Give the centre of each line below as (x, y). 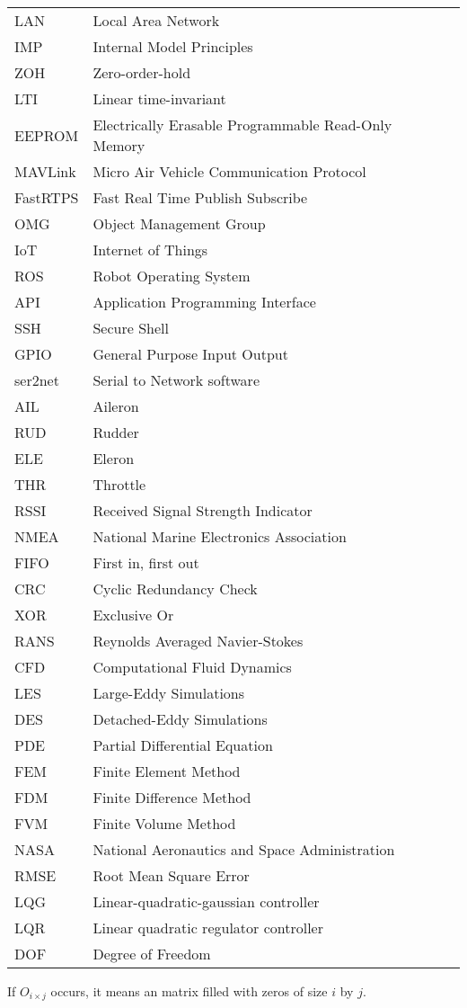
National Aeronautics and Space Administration (244, 849)
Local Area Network (156, 20)
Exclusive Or (133, 615)
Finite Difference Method (172, 797)
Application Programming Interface (204, 302)
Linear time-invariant (159, 98)
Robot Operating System (172, 276)
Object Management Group (179, 223)
